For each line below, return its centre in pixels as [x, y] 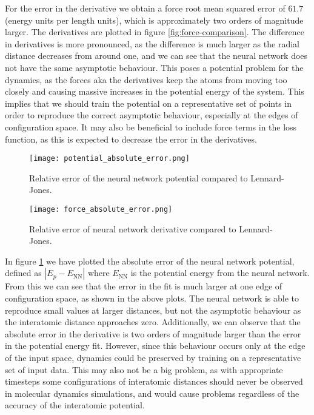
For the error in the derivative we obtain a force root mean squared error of [145, 8]
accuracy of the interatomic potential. [75, 405]
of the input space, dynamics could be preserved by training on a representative [153, 357]
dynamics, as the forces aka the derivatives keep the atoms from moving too [146, 79]
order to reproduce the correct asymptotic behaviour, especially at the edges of [152, 115]
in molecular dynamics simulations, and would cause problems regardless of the [152, 393]
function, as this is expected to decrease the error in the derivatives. [131, 139]
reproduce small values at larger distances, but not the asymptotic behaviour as [153, 310]
